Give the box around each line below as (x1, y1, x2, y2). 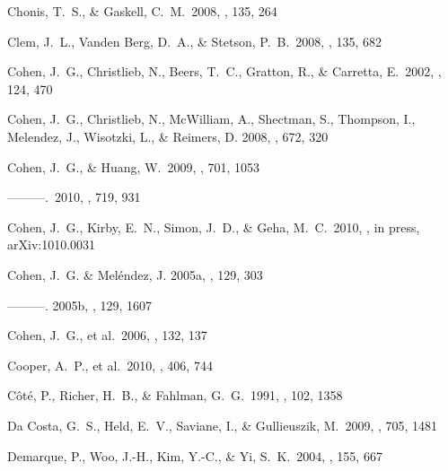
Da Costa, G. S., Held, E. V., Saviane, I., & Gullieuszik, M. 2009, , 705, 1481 (7, 415, 438, 434)
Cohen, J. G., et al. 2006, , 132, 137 (7, 326, 207, 345)
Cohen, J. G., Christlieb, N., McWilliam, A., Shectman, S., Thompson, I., (7, 109, 416, 128)
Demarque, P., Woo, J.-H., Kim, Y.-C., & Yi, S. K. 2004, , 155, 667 (7, 446, 382, 465)
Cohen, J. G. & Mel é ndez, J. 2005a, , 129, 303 (7, 265, 263, 283)
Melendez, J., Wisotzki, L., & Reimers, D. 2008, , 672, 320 (7, 126, 329, 145)
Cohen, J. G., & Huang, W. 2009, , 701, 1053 (7, 157, 260, 176)
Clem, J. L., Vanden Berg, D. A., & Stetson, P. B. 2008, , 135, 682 (7, 31, 382, 50)
